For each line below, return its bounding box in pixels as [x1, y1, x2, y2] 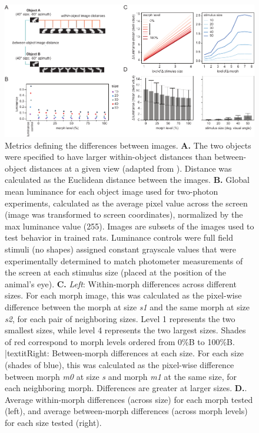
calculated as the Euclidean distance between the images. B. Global [5, 173, 250, 186]
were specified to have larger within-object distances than [5, 150, 212, 163]
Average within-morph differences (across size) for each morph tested [5, 393, 253, 405]
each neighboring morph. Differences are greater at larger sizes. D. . [5, 382, 247, 394]
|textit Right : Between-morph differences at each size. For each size [5, 347, 244, 359]
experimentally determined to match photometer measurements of [5, 254, 243, 267]
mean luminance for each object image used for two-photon [5, 185, 218, 198]
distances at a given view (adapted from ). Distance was [29, 162, 232, 174]
